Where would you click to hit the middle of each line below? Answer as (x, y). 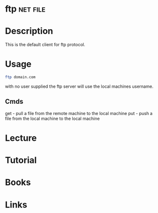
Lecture (21, 138)
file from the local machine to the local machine (53, 118)
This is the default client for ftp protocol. (45, 45)
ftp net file (25, 9)
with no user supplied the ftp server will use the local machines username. (79, 86)
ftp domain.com (20, 77)
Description (29, 31)
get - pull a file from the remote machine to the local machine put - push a (79, 113)
